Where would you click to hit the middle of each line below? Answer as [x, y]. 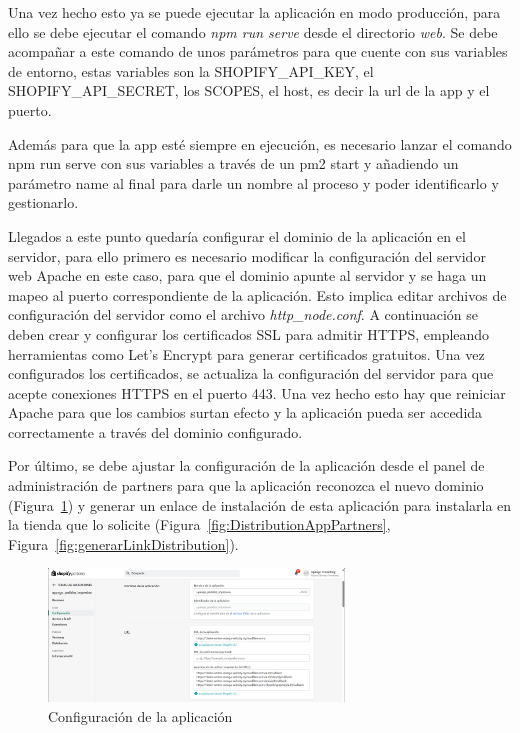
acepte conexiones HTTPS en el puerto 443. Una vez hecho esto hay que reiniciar [257, 392]
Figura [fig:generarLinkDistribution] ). [123, 543]
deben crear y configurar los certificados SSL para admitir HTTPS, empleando [249, 333]
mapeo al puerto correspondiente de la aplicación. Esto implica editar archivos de [257, 294]
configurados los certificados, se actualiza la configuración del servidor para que [251, 373]
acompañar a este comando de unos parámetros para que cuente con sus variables [258, 51]
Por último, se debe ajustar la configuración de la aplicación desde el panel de [246, 465]
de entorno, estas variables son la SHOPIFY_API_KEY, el [191, 70]
